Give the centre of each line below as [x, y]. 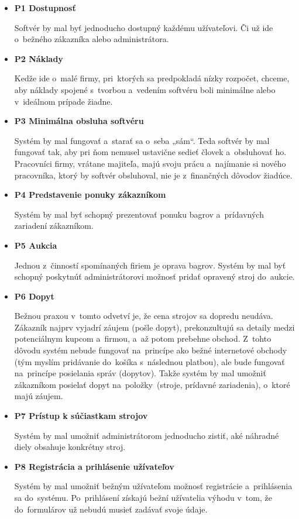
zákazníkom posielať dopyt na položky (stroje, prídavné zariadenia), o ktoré [152, 384]
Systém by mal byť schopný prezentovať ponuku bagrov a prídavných [139, 214]
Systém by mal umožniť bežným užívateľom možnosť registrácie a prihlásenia [153, 486]
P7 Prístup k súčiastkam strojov [81, 416]
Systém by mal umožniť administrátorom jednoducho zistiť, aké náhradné [147, 435]
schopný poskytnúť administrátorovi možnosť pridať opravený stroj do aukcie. [154, 276]
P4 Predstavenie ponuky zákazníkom [90, 195]
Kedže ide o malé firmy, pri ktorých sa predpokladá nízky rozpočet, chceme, [152, 78]
